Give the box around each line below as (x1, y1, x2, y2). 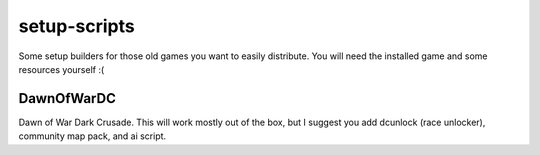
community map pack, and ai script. (18, 130, 167, 142)
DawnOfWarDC (18, 90, 117, 107)
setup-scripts (18, 15, 135, 37)
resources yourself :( (18, 63, 105, 75)
